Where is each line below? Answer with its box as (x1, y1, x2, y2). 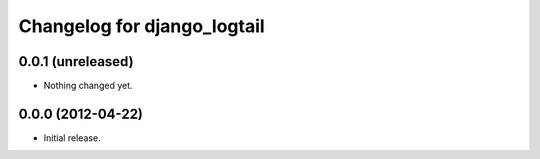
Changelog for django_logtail (18, 15, 265, 37)
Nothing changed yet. (43, 80, 134, 92)
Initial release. (43, 131, 101, 144)
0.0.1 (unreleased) (18, 53, 134, 70)
